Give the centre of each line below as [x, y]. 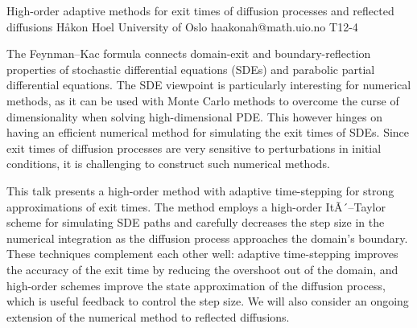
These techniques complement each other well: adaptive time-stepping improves [202, 254]
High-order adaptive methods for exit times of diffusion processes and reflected [200, 10]
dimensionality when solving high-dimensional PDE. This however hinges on [194, 116]
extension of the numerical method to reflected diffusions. [148, 316]
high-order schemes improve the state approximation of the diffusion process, [196, 285]
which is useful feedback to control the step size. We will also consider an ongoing [208, 301]
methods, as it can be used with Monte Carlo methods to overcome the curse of [203, 100]
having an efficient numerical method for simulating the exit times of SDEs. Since [208, 132]
